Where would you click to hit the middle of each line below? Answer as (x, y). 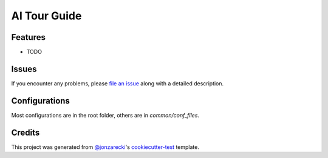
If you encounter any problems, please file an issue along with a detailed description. (118, 83)
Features (28, 37)
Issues (24, 69)
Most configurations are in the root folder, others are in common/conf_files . (105, 115)
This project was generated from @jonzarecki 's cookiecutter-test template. (105, 147)
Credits (26, 132)
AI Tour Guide (46, 16)
